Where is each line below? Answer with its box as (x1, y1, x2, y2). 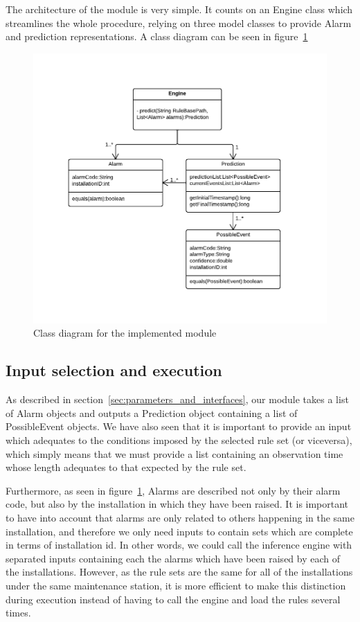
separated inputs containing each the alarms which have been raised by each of (6, 551, 341, 565)
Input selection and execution (6, 359, 222, 381)
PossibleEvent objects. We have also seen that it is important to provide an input (6, 419, 352, 434)
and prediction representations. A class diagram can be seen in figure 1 (6, 29, 308, 44)
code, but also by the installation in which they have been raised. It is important (6, 497, 349, 511)
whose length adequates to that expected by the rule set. (6, 460, 246, 474)
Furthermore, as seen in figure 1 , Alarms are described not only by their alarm (6, 483, 341, 497)
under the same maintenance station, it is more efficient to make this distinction (6, 578, 346, 592)
